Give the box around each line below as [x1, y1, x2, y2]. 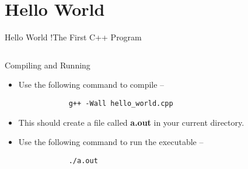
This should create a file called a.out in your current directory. [18, 116, 244, 128]
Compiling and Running [5, 58, 90, 71]
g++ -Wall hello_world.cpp [68, 99, 173, 108]
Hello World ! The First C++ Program [5, 31, 142, 43]
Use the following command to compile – [18, 78, 165, 91]
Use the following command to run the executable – [18, 136, 204, 148]
